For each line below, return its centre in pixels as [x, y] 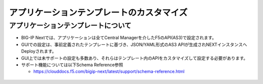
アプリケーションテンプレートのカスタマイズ [98, 13]
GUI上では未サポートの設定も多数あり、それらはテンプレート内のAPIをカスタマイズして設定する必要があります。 [134, 58]
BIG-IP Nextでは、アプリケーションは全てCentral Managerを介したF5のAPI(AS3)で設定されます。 [119, 38]
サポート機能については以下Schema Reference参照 [72, 65]
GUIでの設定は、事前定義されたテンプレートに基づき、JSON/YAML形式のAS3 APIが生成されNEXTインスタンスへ [134, 44]
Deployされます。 [39, 51]
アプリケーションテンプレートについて [70, 26]
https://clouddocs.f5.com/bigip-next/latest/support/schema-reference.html [109, 71]
